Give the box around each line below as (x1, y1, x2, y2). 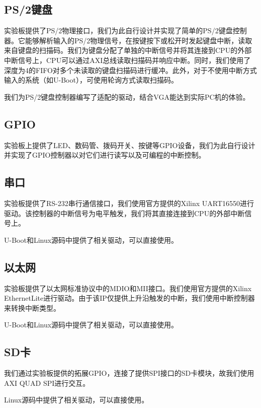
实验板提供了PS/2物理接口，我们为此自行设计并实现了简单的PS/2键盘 (4, 25, 233, 36)
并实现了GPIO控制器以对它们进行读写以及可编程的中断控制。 (4, 150, 206, 160)
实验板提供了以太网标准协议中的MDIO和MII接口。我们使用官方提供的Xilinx (4, 283, 252, 293)
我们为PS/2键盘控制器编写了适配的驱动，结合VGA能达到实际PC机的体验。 (4, 91, 250, 102)
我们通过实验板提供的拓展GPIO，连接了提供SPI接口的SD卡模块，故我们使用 (4, 368, 254, 378)
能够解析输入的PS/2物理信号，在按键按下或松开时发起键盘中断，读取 (25, 35, 252, 45)
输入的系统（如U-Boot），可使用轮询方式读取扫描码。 (4, 75, 178, 85)
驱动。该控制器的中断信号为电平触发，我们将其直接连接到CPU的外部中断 (4, 208, 245, 218)
